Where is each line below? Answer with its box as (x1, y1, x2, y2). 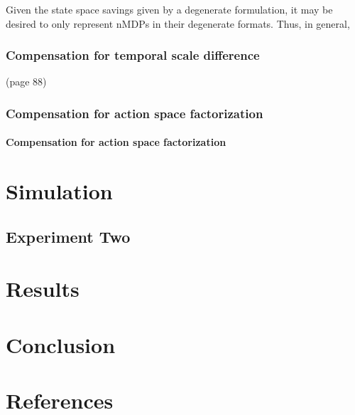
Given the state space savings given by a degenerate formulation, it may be (6, 2, 333, 16)
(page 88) (6, 74, 47, 89)
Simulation (6, 177, 113, 206)
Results (6, 274, 80, 303)
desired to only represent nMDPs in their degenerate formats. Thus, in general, (6, 16, 350, 31)
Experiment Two (6, 225, 131, 247)
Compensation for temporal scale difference (6, 46, 260, 64)
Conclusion (6, 330, 116, 359)
